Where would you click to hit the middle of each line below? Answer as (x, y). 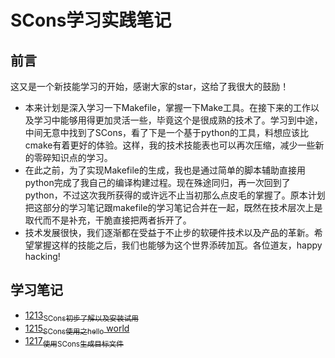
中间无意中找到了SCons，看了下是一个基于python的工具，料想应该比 (166, 132)
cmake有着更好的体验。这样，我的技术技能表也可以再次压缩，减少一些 (170, 145)
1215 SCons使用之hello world (77, 329)
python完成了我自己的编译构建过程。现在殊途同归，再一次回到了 (157, 182)
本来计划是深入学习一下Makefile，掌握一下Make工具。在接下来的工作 (167, 107)
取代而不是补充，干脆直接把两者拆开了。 (108, 220)
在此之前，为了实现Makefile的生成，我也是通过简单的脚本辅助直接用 (165, 170)
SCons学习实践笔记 (91, 20)
